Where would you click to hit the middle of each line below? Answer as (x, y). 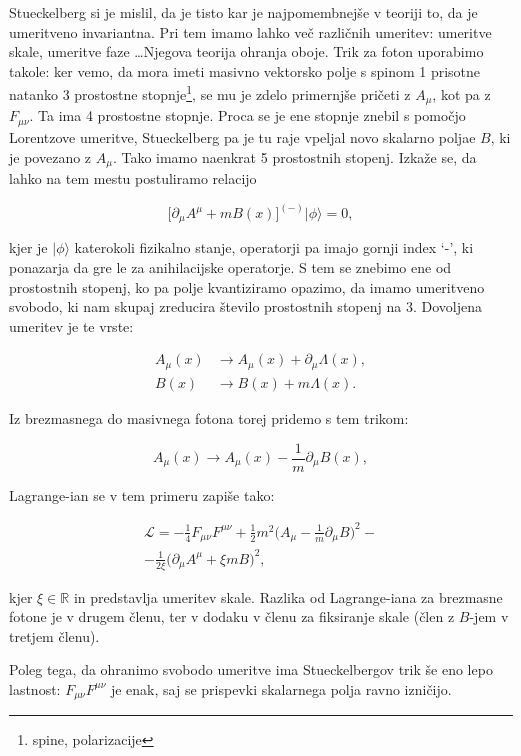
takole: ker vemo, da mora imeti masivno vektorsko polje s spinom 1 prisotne (245, 70)
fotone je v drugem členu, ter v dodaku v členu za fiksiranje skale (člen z (232, 616)
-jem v (489, 616)
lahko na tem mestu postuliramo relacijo (133, 177)
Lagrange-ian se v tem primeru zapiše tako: (142, 494)
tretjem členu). (54, 635)
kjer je (28, 247)
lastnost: (35, 688)
